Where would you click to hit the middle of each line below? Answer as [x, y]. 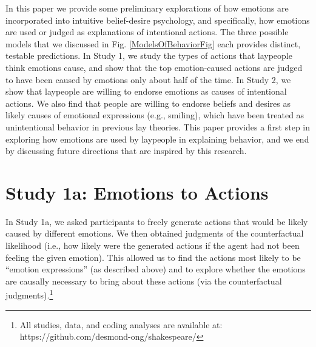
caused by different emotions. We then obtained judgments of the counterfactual [155, 233]
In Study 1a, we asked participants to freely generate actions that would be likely [157, 221]
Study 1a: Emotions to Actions [137, 192]
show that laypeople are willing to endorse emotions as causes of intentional [146, 91]
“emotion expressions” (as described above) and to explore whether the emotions [156, 269]
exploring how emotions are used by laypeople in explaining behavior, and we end [157, 139]
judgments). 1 [29, 294]
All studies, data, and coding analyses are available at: [121, 324]
